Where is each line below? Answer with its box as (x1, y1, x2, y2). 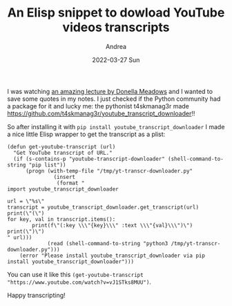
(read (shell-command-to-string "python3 (47, 240, 168, 247)
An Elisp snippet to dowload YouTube (7, 5, 225, 21)
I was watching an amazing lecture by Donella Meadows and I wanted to (7, 87, 213, 95)
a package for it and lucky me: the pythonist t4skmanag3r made (7, 102, 190, 110)
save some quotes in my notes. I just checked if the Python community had (7, 95, 221, 103)
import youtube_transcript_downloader (7, 185, 119, 193)
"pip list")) (28, 161, 67, 169)
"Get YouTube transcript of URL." (13, 149, 113, 156)
